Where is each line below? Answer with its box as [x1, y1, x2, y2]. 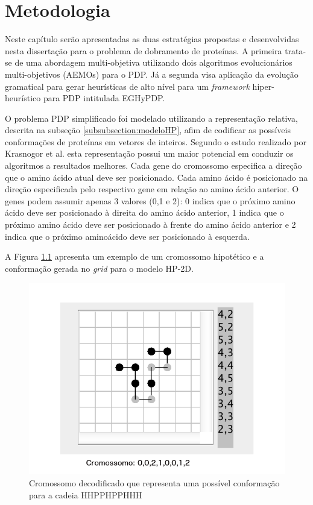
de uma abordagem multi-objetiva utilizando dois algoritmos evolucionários [14, 56, 292, 69]
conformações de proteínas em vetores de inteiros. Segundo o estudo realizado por [5, 135, 306, 148]
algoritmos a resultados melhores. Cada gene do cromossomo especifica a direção [5, 159, 302, 172]
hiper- [252, 80, 274, 92]
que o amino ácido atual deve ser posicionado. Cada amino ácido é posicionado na [5, 171, 308, 183]
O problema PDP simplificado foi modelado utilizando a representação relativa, [5, 111, 298, 124]
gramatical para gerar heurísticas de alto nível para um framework [5, 80, 250, 92]
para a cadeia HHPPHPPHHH [29, 488, 142, 501]
